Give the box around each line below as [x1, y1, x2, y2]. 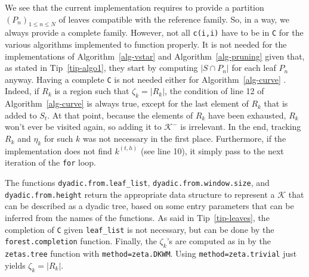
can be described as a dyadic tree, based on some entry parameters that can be [5, 200, 294, 212]
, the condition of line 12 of [165, 85, 264, 97]
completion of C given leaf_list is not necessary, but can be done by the [5, 223, 274, 235]
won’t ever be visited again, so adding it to [5, 120, 162, 133]
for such [44, 132, 73, 145]
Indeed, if [5, 85, 39, 97]
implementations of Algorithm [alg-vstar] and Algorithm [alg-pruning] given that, [5, 49, 305, 62]
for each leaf [231, 61, 276, 74]
